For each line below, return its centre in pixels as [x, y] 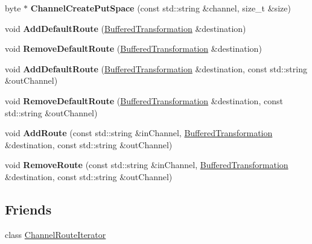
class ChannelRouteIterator [56, 234]
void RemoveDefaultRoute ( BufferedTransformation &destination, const [144, 100]
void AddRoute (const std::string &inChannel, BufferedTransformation [139, 133]
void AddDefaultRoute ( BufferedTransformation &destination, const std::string [156, 68]
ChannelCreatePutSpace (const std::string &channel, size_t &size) [161, 8]
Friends [28, 209]
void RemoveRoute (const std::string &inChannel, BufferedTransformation [147, 165]
